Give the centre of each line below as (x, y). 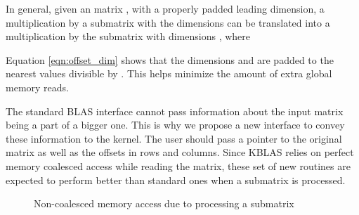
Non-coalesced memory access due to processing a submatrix (164, 203)
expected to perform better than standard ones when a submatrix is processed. (176, 180)
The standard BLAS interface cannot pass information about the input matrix (175, 111)
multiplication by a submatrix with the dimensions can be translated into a (168, 22)
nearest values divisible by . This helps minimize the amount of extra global (169, 73)
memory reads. (37, 87)
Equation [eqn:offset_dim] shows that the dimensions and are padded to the (170, 59)
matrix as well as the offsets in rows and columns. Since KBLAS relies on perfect (180, 152)
